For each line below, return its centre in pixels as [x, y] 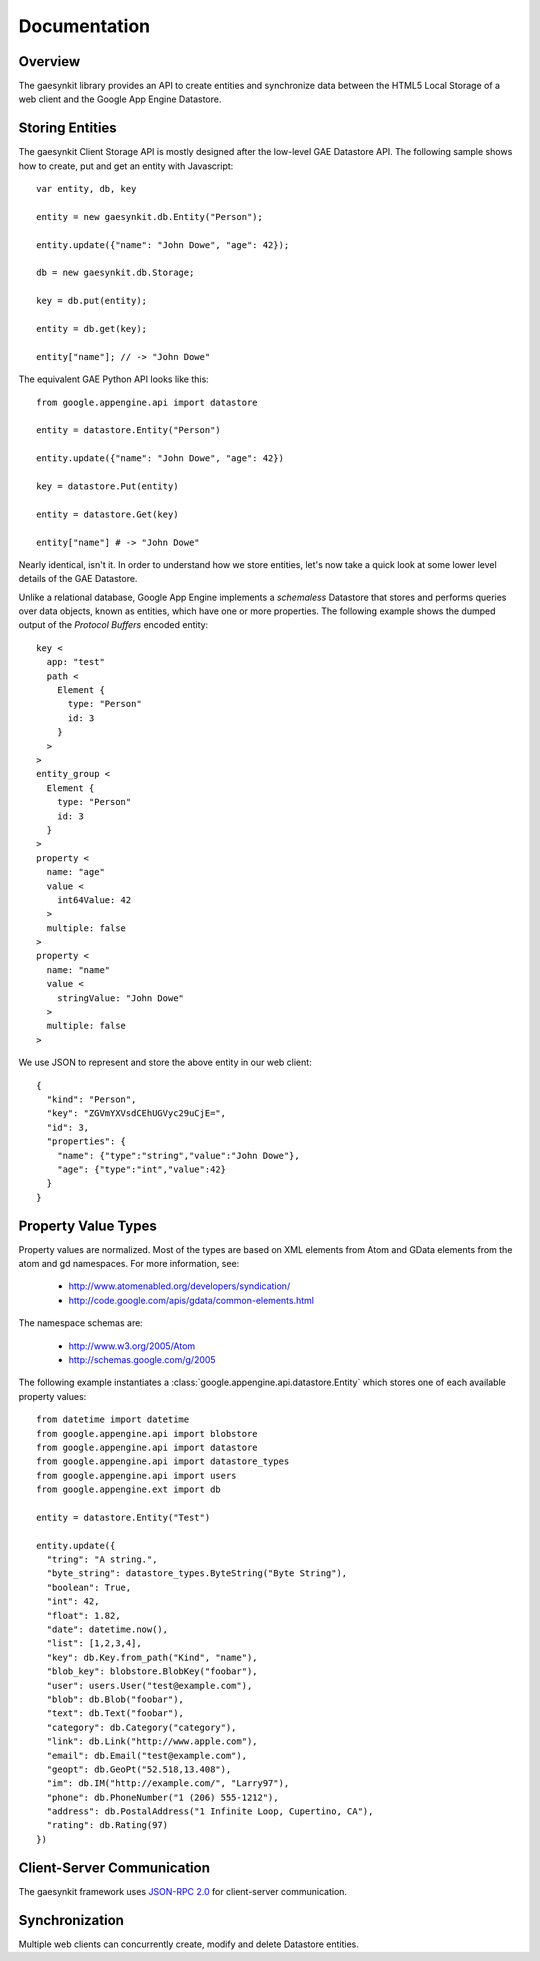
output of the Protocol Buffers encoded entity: [113, 625]
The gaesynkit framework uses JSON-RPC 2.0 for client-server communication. [183, 1891]
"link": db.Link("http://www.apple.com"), [152, 1741]
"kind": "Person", [91, 1099]
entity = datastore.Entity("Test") [123, 1517]
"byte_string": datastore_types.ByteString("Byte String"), [197, 1573]
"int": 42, [73, 1601]
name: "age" [75, 872]
